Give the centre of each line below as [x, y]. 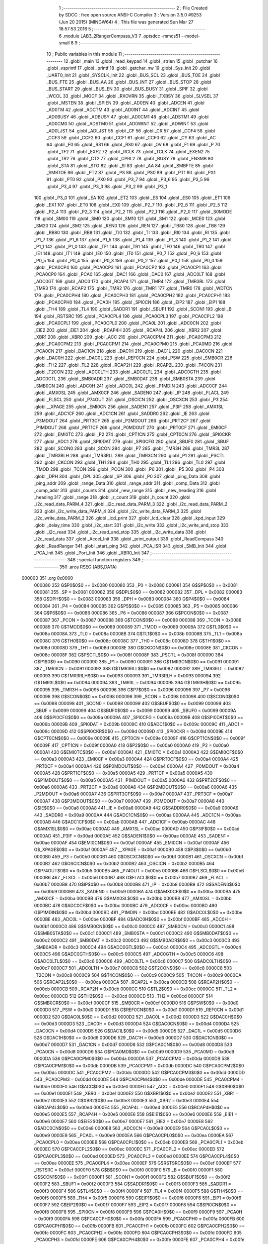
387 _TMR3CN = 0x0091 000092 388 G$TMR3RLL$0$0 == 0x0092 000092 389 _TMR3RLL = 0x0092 [139, 669]
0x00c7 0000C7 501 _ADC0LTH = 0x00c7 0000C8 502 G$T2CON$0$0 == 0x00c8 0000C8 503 [133, 968]
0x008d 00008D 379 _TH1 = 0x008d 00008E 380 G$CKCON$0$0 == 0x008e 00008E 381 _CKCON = [138, 648]
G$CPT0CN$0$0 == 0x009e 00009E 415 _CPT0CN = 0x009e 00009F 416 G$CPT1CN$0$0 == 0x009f [139, 738]
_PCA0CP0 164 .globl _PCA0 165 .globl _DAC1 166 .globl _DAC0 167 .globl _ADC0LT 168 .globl [130, 274]
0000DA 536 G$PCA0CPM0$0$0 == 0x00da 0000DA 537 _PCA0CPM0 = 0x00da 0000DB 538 [132, 1059]
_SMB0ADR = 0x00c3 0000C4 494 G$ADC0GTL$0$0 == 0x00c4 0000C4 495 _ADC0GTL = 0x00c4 [138, 947]
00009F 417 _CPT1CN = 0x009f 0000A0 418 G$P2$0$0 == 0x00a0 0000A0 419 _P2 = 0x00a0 [132, 745]
